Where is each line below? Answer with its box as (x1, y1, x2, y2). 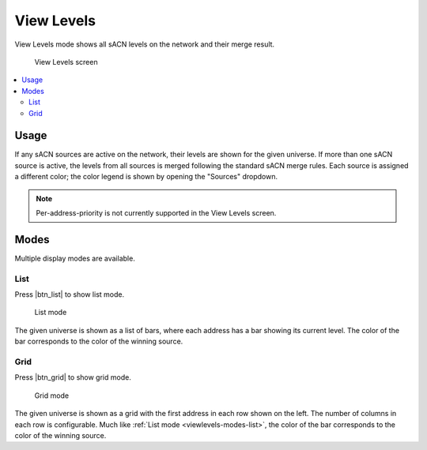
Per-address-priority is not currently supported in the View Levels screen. (36, 208, 277, 217)
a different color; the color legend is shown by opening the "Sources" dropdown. (14, 172, 278, 182)
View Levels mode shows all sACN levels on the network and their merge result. (14, 39, 275, 49)
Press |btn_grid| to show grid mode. (14, 373, 132, 382)
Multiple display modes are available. (14, 253, 136, 263)
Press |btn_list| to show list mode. (14, 290, 125, 299)
